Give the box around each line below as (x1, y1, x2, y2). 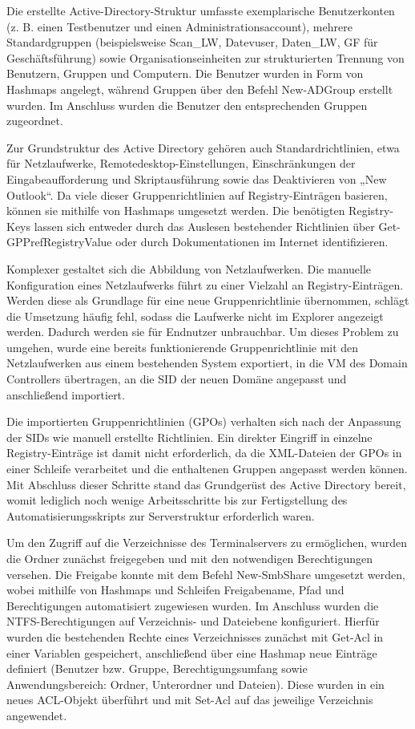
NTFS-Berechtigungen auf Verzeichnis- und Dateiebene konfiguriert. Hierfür (6, 613, 380, 630)
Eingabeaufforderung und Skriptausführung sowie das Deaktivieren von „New (6, 170, 387, 187)
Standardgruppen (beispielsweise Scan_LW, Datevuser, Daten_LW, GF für (6, 34, 378, 51)
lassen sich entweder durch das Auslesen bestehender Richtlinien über (34, 217, 375, 234)
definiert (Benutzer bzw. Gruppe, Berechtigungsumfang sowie (6, 660, 308, 677)
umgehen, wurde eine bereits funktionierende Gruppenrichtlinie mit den (6, 338, 359, 355)
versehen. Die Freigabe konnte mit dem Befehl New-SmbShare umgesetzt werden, (6, 565, 405, 582)
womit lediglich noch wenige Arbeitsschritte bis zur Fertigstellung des (6, 492, 348, 508)
